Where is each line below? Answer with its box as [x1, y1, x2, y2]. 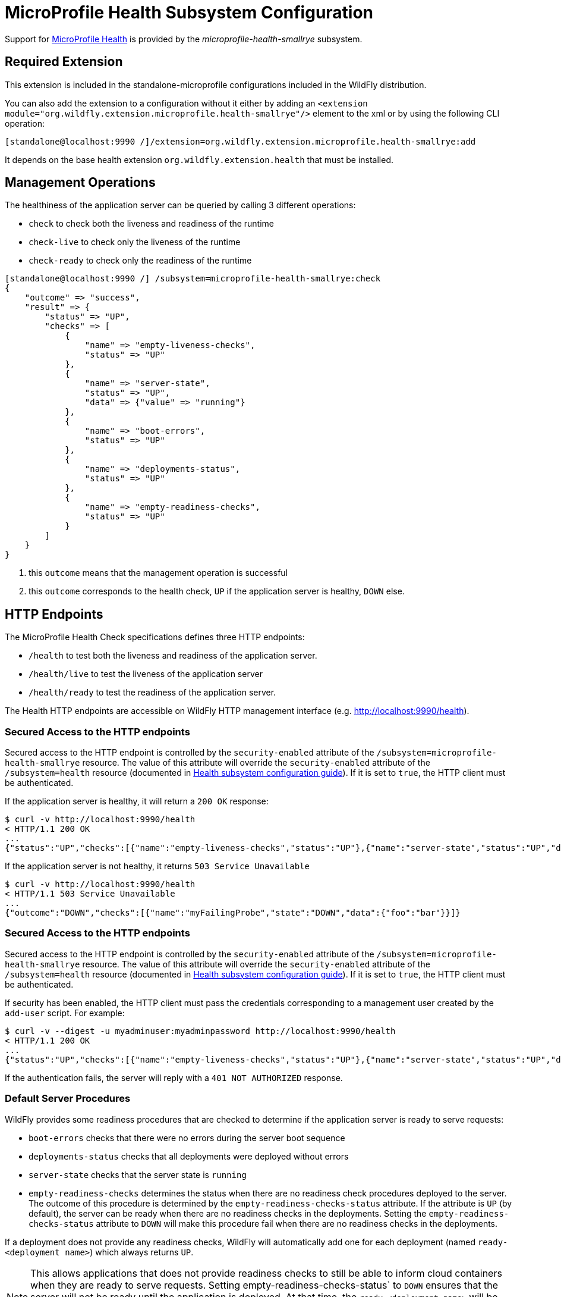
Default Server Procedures [5, 1092, 131, 1105]
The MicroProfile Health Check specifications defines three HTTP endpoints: [5, 632, 305, 643]
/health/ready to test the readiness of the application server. [29, 687, 276, 698]
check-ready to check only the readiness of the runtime [29, 255, 252, 266]
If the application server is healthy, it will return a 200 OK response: [5, 796, 269, 807]
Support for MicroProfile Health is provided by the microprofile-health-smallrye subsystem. [5, 33, 363, 44]
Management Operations [5, 175, 156, 190]
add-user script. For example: [5, 1007, 125, 1018]
